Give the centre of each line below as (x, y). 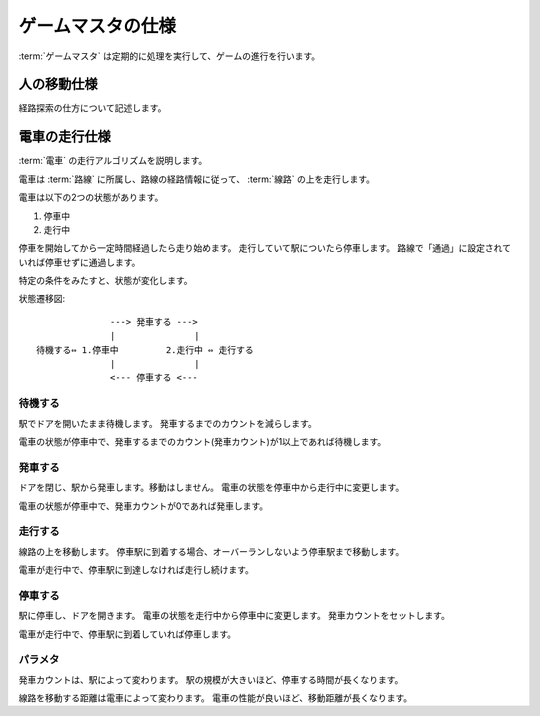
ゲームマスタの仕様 (97, 26)
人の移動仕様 (58, 84)
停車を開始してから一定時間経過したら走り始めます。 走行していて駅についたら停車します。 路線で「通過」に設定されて (265, 248)
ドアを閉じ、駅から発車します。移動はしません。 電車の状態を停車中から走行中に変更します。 (211, 487)
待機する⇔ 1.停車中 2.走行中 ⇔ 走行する (145, 349)
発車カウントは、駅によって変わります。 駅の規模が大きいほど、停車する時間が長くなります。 (211, 679)
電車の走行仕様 (64, 136)
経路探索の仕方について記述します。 (92, 108)
